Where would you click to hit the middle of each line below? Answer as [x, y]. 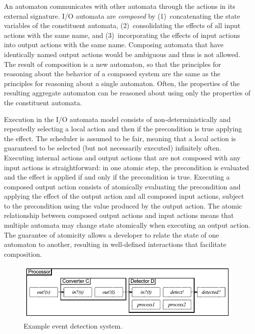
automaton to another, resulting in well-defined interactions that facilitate [115, 244]
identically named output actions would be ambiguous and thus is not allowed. [122, 54]
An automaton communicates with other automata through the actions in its [120, 6]
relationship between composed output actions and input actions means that [119, 215]
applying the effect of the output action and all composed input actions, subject [124, 196]
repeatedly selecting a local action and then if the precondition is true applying [123, 129]
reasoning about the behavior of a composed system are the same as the [112, 74]
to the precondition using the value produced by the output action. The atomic [123, 205]
